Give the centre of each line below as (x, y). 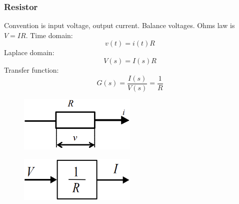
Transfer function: (31, 70)
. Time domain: (49, 35)
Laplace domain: (29, 52)
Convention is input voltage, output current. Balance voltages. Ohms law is (119, 25)
